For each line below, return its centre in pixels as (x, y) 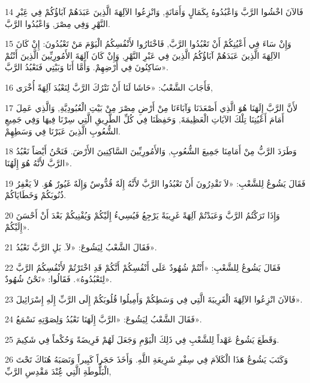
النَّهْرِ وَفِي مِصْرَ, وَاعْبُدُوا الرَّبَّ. (58, 23)
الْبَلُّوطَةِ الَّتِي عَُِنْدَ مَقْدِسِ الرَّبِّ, (58, 371)
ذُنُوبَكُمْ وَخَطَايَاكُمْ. (36, 195)
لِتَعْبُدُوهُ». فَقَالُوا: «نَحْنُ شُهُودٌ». (58, 279)
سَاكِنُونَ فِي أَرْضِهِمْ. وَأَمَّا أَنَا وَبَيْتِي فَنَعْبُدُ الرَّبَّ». (87, 67)
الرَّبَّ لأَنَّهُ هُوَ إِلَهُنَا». (38, 162)
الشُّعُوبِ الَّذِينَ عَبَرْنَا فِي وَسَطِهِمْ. (63, 131)
